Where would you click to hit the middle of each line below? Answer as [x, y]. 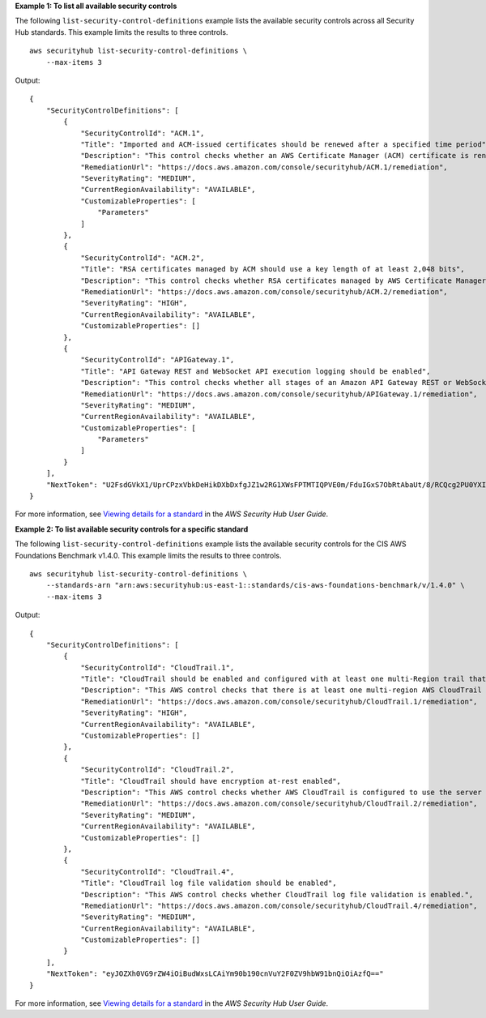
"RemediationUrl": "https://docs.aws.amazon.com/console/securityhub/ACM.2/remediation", [264, 291]
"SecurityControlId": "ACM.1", [143, 133]
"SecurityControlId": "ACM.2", [143, 258]
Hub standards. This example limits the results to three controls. [122, 32]
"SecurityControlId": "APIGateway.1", [158, 360]
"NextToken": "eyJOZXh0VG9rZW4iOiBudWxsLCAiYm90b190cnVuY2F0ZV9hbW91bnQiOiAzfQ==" [215, 974]
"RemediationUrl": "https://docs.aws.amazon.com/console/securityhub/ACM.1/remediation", [264, 167]
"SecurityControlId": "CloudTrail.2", [158, 770]
